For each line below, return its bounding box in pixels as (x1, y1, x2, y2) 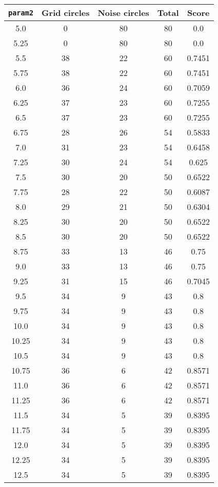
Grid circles (42, 7, 90, 18)
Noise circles (97, 7, 149, 18)
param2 (8, 8, 34, 17)
